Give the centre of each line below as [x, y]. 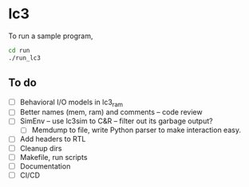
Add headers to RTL [53, 139]
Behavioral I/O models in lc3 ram [71, 103]
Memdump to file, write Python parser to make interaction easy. [136, 130]
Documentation [45, 166]
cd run [19, 50]
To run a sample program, [51, 36]
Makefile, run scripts [53, 157]
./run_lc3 [25, 58]
